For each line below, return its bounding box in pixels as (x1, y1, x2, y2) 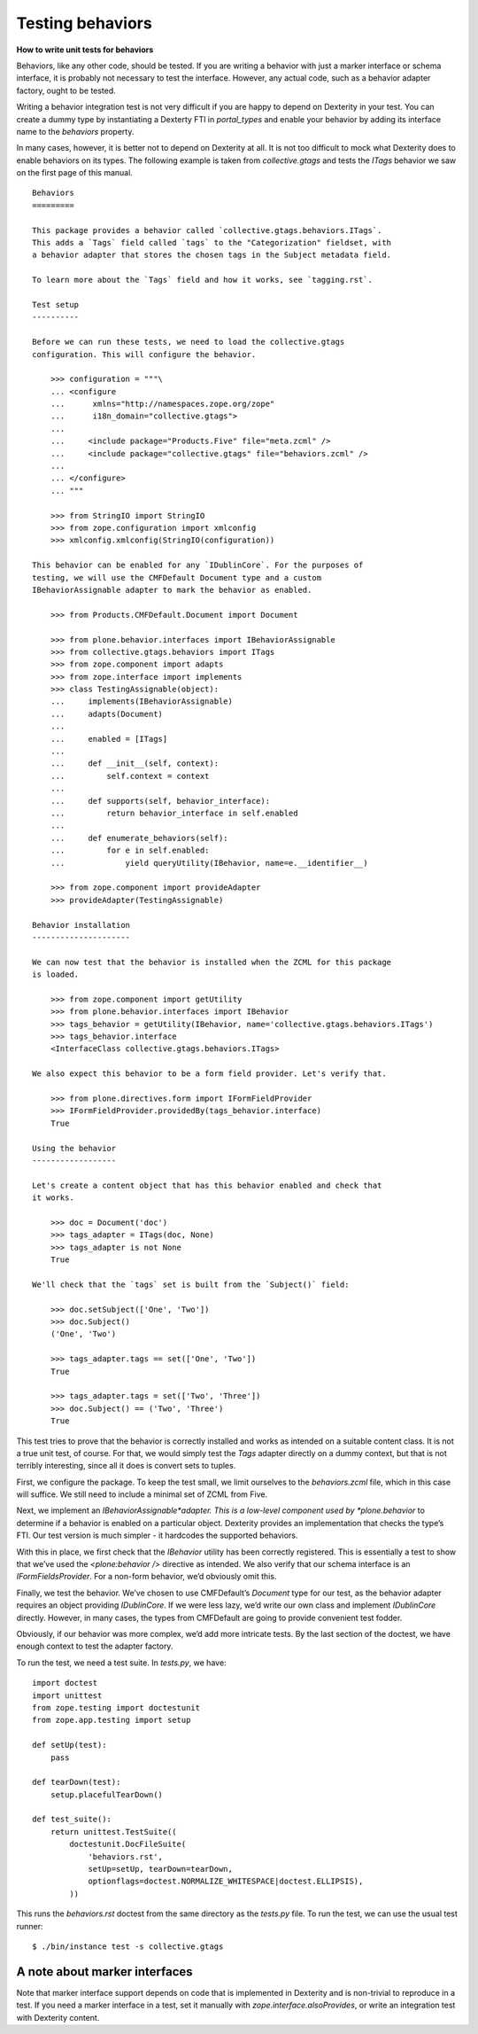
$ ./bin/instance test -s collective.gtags (32, 1941, 224, 1952)
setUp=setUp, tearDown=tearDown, (88, 1864, 234, 1874)
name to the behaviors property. (16, 126, 135, 136)
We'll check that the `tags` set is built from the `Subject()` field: (32, 1279, 350, 1290)
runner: (16, 1921, 43, 1931)
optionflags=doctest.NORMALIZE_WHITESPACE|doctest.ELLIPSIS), (88, 1876, 364, 1887)
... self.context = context (50, 771, 210, 781)
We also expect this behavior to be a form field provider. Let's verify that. (32, 1069, 387, 1079)
